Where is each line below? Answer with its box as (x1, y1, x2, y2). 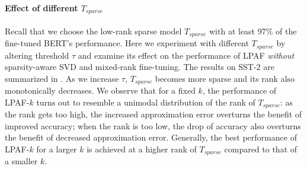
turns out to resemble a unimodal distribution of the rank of (36, 95, 255, 108)
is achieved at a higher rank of (87, 143, 197, 155)
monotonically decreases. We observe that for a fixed (5, 84, 196, 97)
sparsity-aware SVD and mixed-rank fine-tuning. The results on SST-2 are (5, 60, 274, 73)
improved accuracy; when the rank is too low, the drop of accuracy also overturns (5, 119, 301, 132)
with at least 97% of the (209, 24, 297, 37)
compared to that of (224, 143, 298, 155)
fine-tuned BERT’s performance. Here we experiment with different (5, 37, 249, 49)
